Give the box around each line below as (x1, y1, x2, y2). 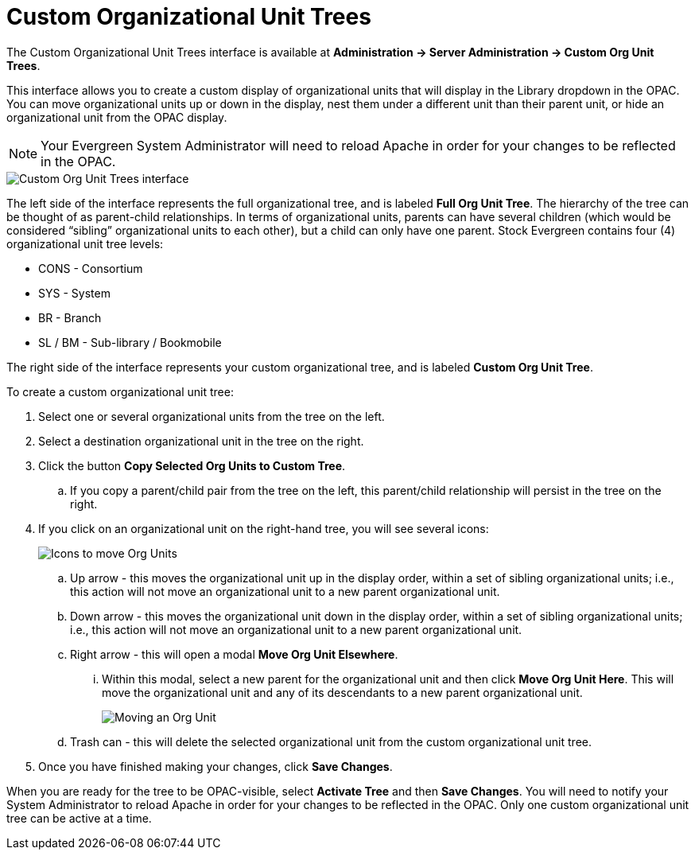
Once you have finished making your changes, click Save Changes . (38, 759, 393, 773)
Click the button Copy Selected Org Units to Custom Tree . (38, 458, 346, 473)
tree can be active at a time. (6, 811, 152, 825)
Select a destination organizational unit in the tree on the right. (38, 434, 364, 448)
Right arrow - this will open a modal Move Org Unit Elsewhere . (70, 647, 398, 661)
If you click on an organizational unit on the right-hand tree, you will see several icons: (38, 521, 489, 535)
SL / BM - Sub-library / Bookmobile (38, 335, 222, 349)
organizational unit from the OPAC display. (6, 110, 227, 124)
